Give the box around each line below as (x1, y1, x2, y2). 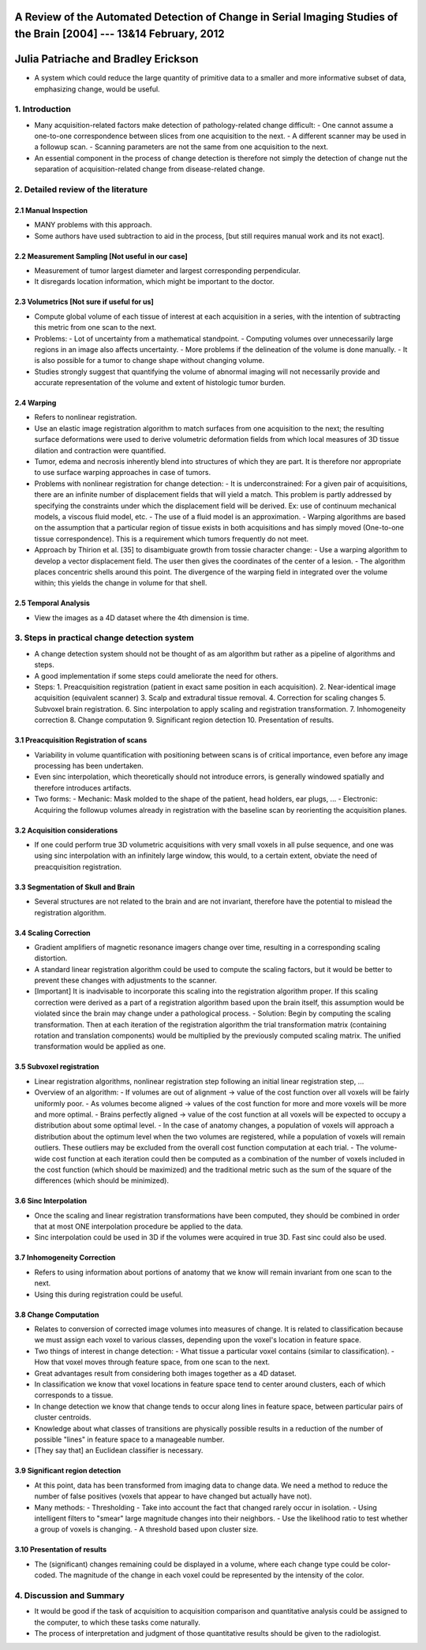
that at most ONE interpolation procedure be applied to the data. (34, 1222, 244, 1231)
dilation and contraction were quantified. (34, 446, 166, 455)
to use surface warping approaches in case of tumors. (34, 468, 211, 477)
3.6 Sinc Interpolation (14, 1196, 87, 1206)
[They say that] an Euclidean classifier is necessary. (34, 1446, 204, 1455)
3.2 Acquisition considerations (14, 825, 118, 835)
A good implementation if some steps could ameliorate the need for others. (34, 671, 278, 680)
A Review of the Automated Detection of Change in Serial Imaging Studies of (14, 10, 398, 24)
